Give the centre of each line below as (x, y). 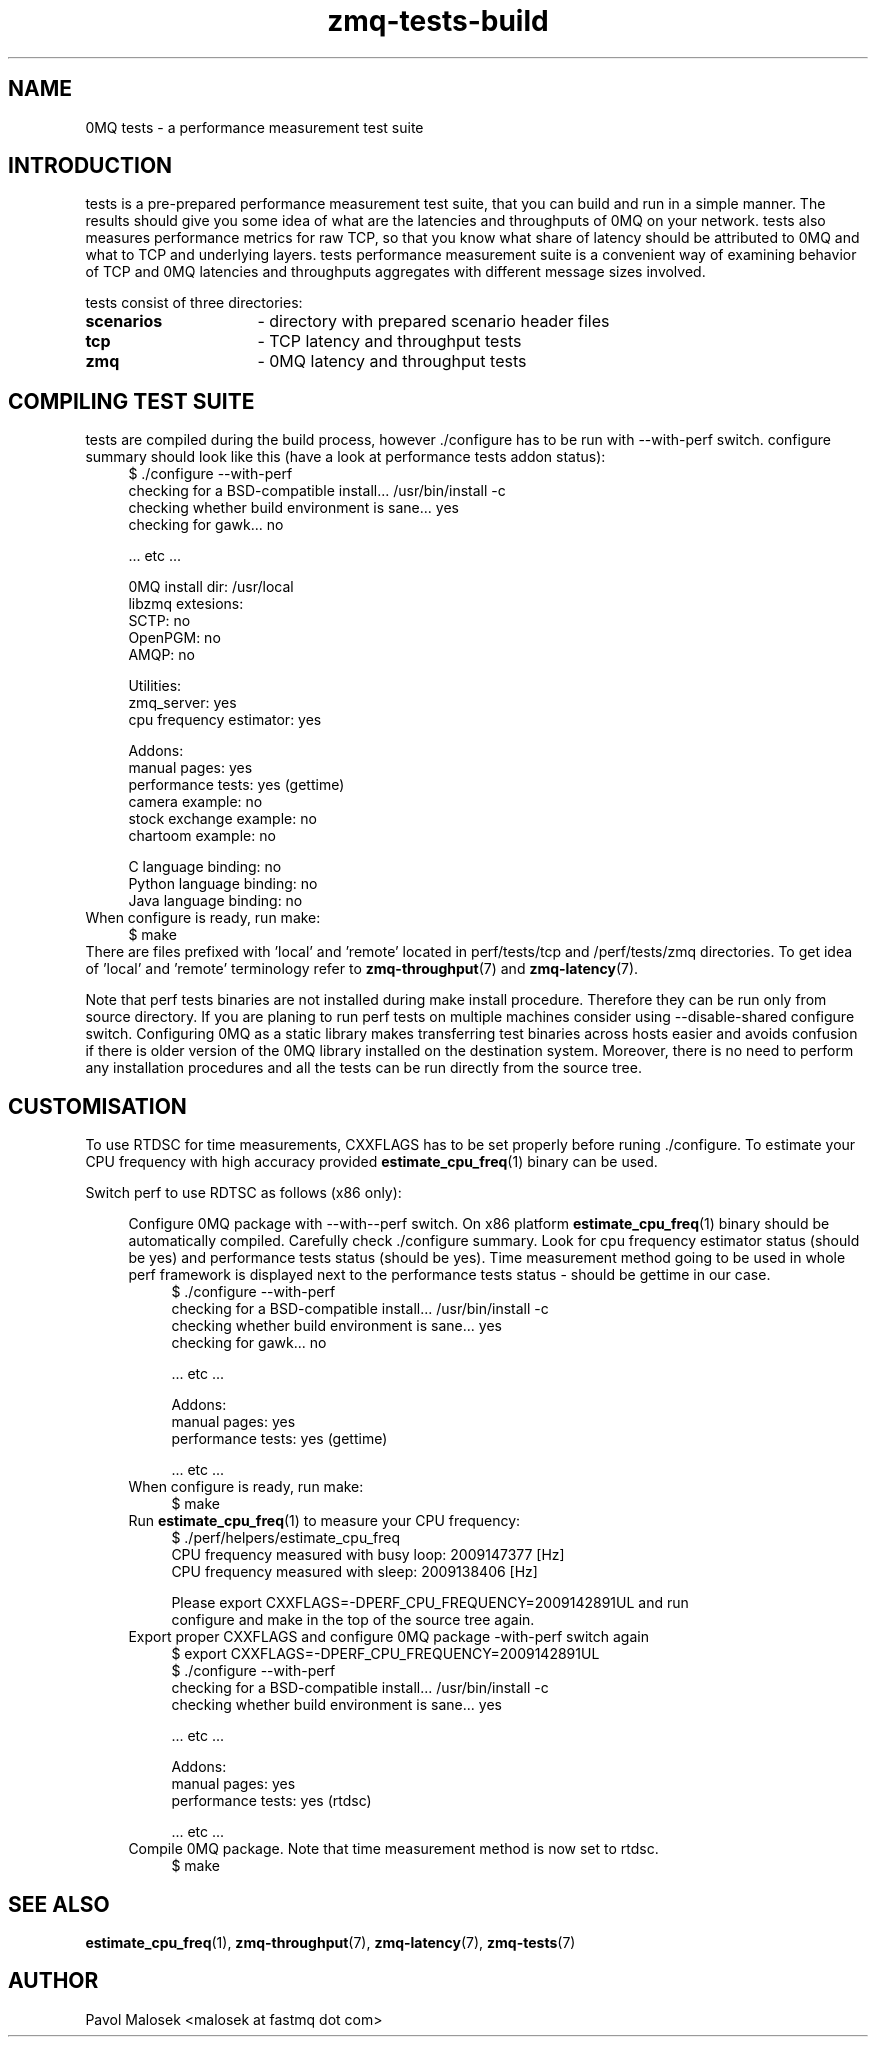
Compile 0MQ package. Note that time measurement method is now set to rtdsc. (393, 1849)
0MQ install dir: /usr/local (211, 587)
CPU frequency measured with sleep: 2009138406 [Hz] (354, 1572)
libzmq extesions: (186, 604)
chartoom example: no (202, 836)
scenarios (124, 321)
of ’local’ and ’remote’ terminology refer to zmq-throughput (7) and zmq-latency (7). (362, 969)
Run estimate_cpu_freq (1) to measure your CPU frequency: (324, 1521)
